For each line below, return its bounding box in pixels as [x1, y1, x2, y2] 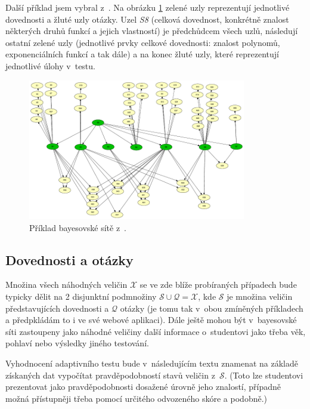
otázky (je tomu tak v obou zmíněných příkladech [120, 302, 303, 314]
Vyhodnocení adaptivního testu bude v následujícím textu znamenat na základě [5, 356, 298, 369]
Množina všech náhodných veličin [5, 278, 128, 291]
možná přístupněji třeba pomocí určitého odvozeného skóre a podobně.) [5, 392, 268, 404]
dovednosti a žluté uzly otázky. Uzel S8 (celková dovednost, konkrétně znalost [5, 13, 289, 25]
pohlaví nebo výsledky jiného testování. [5, 337, 149, 349]
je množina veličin [227, 290, 293, 302]
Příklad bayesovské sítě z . [29, 221, 127, 233]
